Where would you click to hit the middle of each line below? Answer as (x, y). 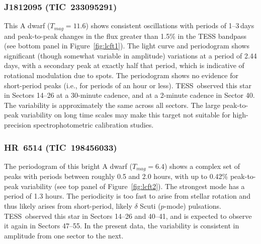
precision (18, 125)
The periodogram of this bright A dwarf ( (68, 166)
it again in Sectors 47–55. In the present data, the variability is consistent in (122, 226)
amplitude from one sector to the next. (64, 235)
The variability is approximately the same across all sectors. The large (112, 105)
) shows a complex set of (202, 166)
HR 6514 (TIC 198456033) (61, 147)
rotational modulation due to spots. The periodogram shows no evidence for (121, 75)
